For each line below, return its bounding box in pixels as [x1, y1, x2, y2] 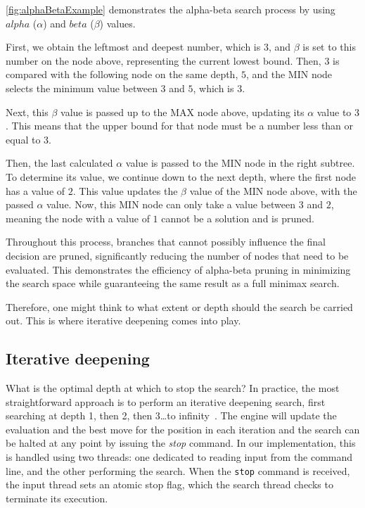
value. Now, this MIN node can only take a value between [46, 197, 296, 212]
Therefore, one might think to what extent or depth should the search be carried [6, 299, 353, 314]
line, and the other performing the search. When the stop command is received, [6, 463, 350, 478]
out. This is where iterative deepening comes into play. [6, 313, 241, 328]
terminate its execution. [6, 490, 108, 505]
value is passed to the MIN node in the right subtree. [125, 155, 355, 170]
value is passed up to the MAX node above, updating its [60, 104, 305, 119]
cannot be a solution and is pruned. [161, 210, 314, 225]
